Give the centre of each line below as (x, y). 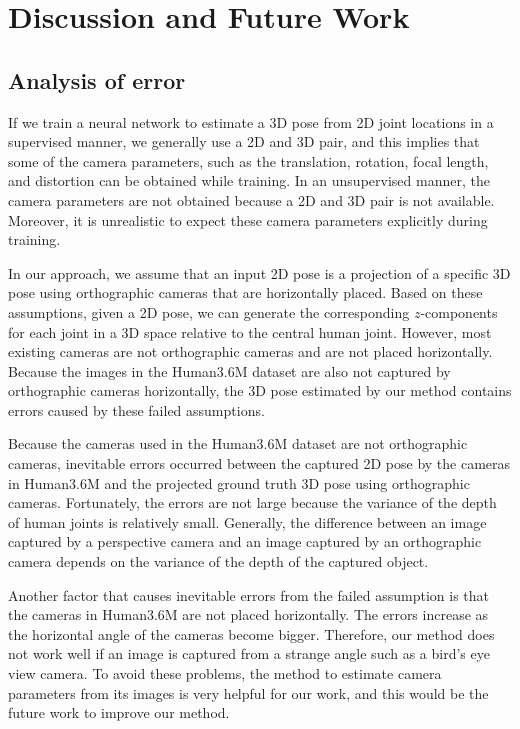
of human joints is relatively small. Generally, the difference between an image (247, 521)
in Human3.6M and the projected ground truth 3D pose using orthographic (239, 482)
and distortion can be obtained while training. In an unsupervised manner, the (249, 180)
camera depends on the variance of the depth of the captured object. (218, 561)
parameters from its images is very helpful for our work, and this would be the (248, 692)
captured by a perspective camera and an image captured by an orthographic (245, 541)
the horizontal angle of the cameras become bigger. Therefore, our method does (251, 633)
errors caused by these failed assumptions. (136, 409)
